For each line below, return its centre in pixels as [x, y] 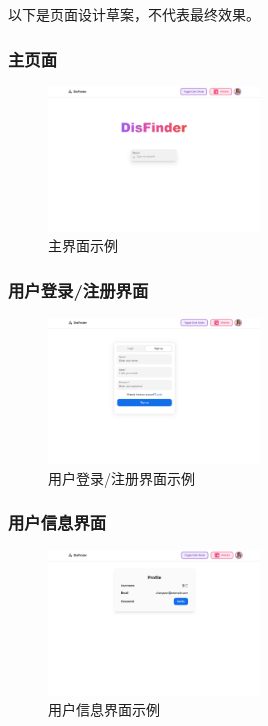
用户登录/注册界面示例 [121, 477]
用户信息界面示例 [104, 709]
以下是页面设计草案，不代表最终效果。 [134, 14]
